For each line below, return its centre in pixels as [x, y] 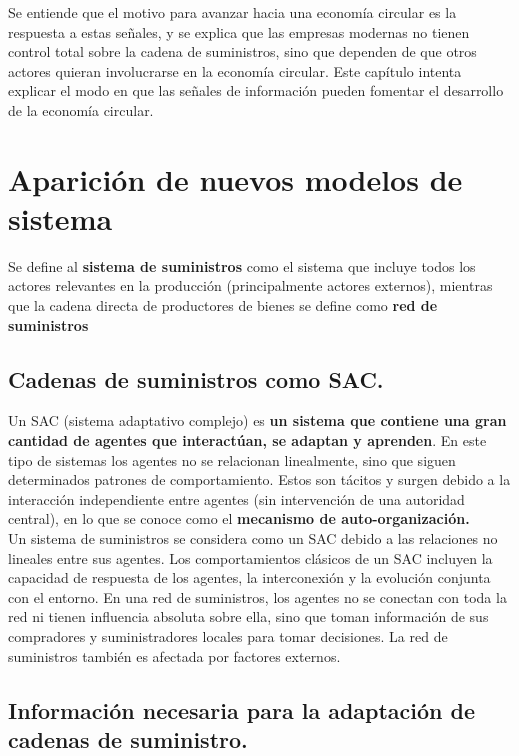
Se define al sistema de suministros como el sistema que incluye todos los [242, 265]
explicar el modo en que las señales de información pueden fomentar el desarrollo [256, 90]
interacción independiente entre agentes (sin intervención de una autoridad [236, 498]
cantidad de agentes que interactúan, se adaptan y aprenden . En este [247, 440]
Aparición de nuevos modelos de [235, 178]
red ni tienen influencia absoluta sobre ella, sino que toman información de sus [248, 616]
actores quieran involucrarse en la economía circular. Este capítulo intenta [235, 70]
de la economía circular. [81, 109]
